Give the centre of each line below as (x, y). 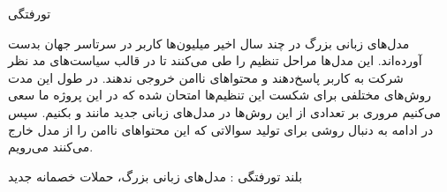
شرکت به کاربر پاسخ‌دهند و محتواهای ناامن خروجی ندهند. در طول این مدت (206, 77)
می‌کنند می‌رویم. (51, 147)
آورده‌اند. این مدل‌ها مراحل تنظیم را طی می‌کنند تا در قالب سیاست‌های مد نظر (215, 60)
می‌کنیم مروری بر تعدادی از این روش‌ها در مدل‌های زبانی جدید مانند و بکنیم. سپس (225, 111)
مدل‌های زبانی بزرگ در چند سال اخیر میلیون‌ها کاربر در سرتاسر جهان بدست (209, 43)
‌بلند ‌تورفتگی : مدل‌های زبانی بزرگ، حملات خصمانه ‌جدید (155, 176)
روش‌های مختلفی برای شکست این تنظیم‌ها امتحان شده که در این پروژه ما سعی (220, 95)
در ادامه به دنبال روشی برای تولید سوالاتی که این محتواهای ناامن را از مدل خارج (221, 129)
